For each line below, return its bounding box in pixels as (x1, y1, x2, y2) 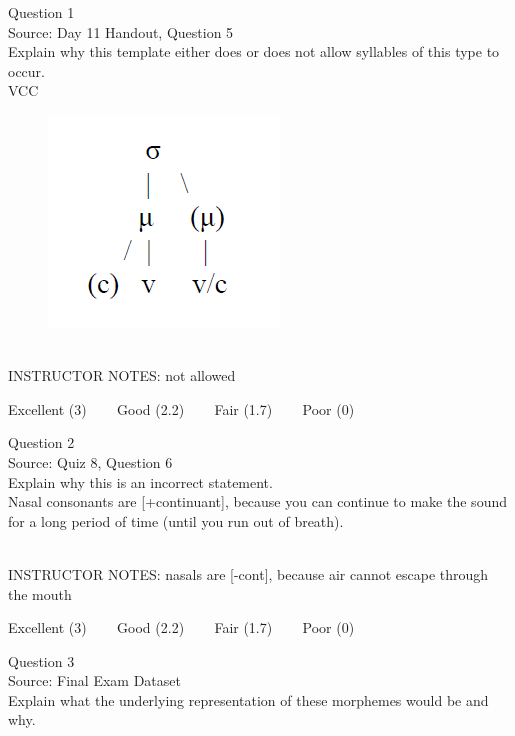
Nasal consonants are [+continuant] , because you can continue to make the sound (8, 491, 507, 512)
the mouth (8, 583, 72, 604)
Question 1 (8, 2, 75, 22)
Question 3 (8, 650, 75, 671)
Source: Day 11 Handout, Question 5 (8, 21, 234, 42)
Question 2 (8, 432, 75, 453)
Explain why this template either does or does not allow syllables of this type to (8, 41, 500, 62)
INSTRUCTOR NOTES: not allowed (8, 365, 236, 386)
